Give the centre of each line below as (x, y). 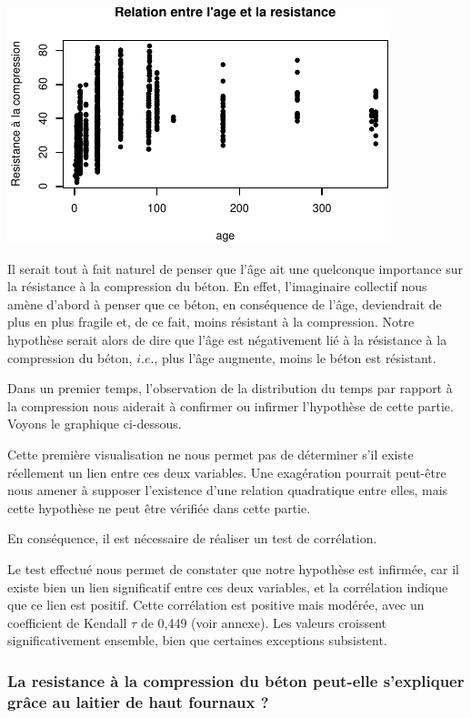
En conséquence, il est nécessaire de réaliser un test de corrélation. (192, 538)
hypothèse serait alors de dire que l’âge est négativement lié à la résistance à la (227, 339)
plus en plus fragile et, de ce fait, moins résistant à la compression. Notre (211, 322)
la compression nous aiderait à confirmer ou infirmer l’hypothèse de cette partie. (230, 405)
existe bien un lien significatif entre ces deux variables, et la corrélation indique (228, 587)
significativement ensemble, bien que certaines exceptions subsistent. (197, 640)
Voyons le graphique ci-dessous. (95, 424)
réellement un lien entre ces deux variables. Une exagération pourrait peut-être (227, 472)
